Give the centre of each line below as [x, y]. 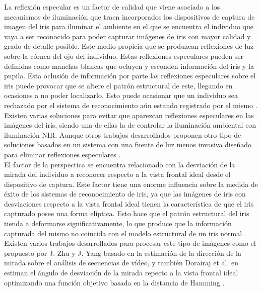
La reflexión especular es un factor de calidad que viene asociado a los [112, 7]
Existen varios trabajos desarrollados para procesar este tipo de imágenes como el [130, 243]
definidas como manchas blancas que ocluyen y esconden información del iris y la [129, 66]
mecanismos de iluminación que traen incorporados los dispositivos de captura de [129, 16]
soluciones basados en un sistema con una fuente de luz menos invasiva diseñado [128, 144]
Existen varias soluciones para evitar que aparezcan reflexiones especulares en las [129, 115]
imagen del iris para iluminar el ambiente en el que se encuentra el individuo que [129, 26]
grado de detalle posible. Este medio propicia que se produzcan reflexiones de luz [129, 46]
